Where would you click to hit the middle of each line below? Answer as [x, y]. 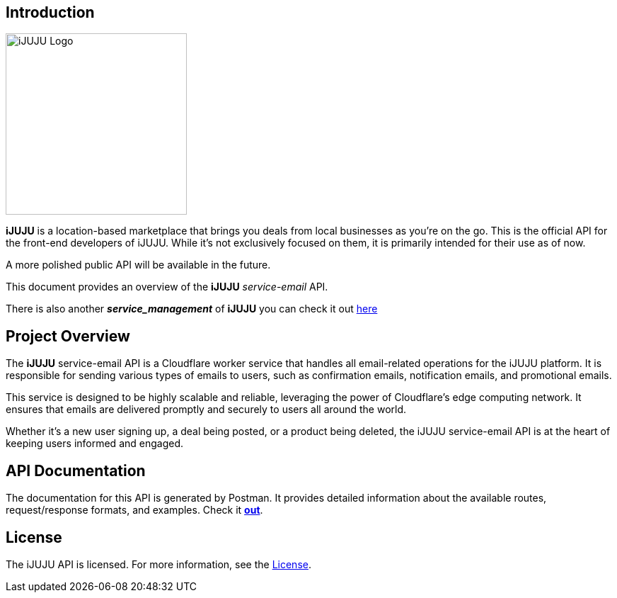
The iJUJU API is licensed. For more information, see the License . [158, 564]
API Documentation [76, 470]
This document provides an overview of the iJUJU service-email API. [167, 287]
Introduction [50, 12]
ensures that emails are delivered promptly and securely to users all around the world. [206, 410]
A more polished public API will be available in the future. [138, 265]
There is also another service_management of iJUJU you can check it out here [192, 309]
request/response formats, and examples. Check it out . [134, 510]
